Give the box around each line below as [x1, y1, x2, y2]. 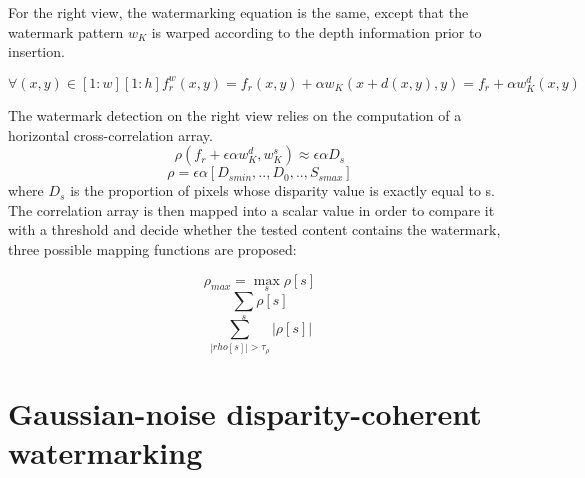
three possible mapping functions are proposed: [8, 238, 297, 259]
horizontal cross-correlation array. [8, 124, 213, 145]
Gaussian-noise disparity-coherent [8, 393, 482, 434]
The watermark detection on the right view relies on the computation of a [8, 105, 462, 126]
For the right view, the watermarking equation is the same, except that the [8, 2, 469, 22]
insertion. [8, 41, 65, 62]
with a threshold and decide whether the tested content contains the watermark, [8, 219, 501, 240]
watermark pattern [8, 21, 124, 42]
